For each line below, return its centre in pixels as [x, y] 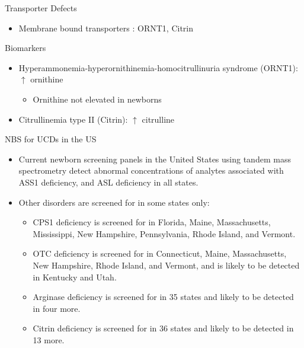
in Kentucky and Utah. [75, 277]
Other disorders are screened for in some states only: [114, 202]
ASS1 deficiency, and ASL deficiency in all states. [108, 182]
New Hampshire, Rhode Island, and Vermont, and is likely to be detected [166, 265]
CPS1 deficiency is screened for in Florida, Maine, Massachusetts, [152, 222]
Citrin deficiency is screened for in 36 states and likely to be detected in [163, 328]
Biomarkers [25, 48]
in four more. [57, 308]
